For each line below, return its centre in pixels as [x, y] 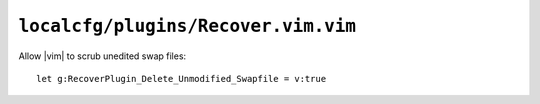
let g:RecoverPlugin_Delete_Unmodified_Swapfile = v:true [181, 78]
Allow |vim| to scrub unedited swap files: [102, 56]
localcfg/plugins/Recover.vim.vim [187, 26]
